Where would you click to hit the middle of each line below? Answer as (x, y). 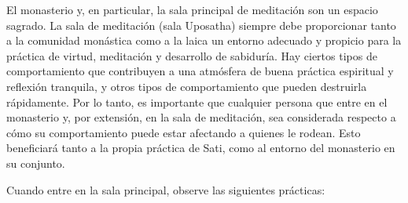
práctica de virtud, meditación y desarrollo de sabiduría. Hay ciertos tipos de (192, 55)
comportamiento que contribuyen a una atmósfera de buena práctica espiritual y (200, 71)
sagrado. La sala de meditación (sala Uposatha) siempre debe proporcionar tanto (201, 25)
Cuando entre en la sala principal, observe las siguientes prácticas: (166, 189)
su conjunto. (36, 163)
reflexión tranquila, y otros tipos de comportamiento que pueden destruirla (187, 86)
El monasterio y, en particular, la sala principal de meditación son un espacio (192, 9)
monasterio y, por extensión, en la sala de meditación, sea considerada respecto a (201, 117)
